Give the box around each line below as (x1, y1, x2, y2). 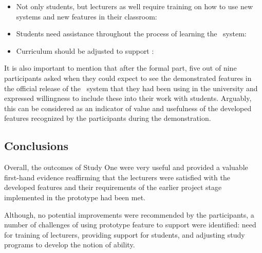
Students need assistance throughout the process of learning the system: (16, 28, 247, 39)
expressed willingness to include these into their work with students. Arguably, (4, 93, 252, 103)
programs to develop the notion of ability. (4, 239, 135, 250)
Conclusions (4, 138, 69, 154)
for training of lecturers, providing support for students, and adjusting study (4, 229, 245, 240)
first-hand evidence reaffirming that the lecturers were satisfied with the (4, 172, 230, 182)
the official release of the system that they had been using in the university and (4, 82, 258, 93)
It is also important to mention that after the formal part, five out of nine (4, 62, 237, 73)
